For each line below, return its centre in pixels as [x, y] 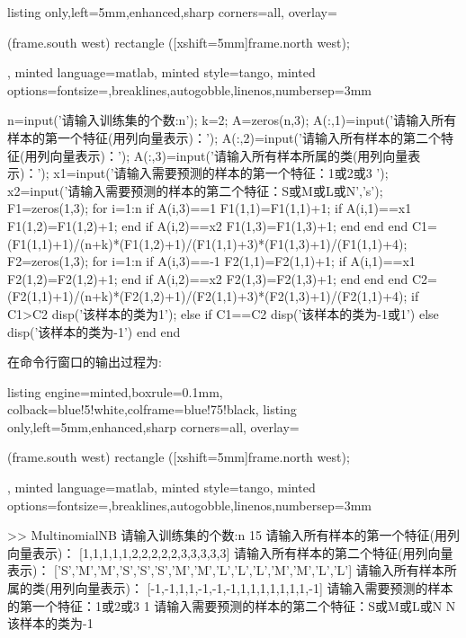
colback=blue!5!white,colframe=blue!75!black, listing [152, 409]
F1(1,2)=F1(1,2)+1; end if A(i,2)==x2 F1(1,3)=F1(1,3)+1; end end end [208, 225]
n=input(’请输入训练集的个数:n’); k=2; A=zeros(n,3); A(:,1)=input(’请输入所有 [232, 120]
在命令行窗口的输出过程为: [85, 362]
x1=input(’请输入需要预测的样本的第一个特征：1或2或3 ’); [221, 173]
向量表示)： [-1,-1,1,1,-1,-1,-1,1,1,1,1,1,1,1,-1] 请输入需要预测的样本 [264, 588]
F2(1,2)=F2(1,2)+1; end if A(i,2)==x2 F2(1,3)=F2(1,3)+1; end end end [208, 278]
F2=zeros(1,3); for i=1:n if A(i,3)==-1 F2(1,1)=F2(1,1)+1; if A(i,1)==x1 [211, 261]
